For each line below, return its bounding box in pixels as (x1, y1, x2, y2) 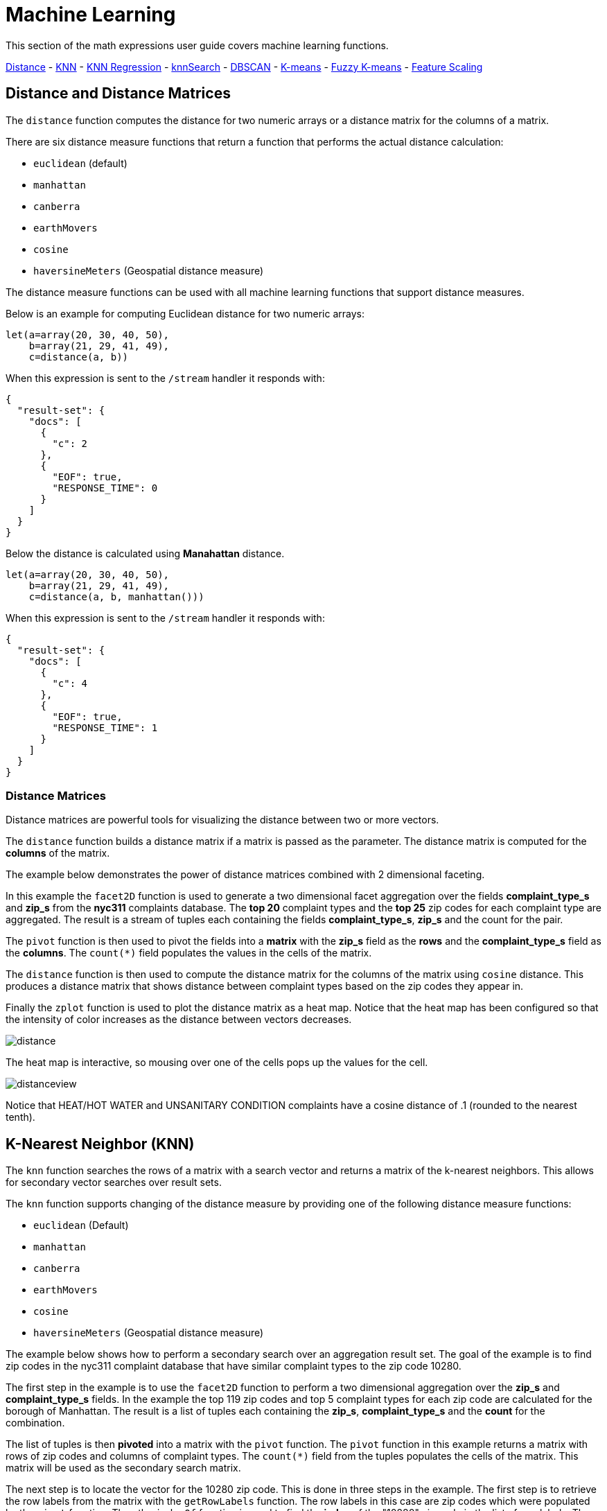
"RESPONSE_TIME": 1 (52, 722, 158, 733)
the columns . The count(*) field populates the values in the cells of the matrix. (6, 947, 372, 959)
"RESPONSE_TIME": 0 (52, 482, 158, 494)
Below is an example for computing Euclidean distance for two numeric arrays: (6, 307, 364, 320)
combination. (6, 1417, 65, 1429)
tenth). (6, 1111, 35, 1124)
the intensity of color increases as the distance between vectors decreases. (6, 1013, 352, 1026)
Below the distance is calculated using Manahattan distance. (6, 547, 285, 559)
